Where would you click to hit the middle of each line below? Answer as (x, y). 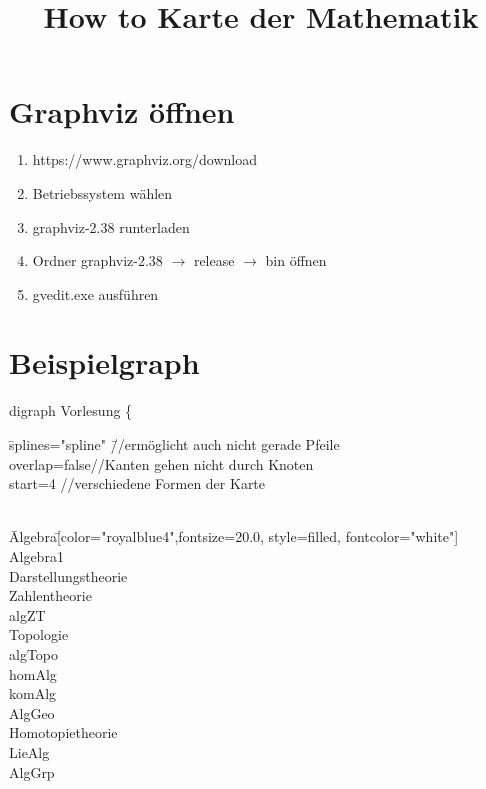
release (214, 260)
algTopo (34, 653)
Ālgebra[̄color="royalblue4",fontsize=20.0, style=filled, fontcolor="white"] (234, 536)
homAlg (33, 673)
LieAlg (29, 751)
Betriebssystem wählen (102, 192)
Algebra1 (36, 555)
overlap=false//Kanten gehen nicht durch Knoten (161, 463)
